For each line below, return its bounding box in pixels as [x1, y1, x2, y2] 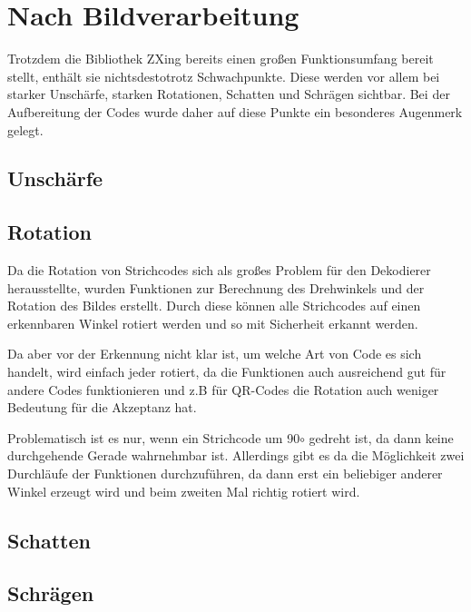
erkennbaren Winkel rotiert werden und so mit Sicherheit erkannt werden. [7, 313, 418, 332]
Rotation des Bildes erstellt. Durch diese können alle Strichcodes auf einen [7, 296, 421, 315]
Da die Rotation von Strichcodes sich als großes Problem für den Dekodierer [7, 261, 431, 280]
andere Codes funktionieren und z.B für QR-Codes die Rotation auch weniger [7, 380, 439, 399]
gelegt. [7, 120, 44, 139]
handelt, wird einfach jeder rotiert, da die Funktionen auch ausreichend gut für [7, 362, 446, 381]
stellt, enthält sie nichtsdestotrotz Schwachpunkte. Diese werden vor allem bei [7, 66, 440, 85]
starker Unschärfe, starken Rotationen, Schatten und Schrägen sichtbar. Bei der [7, 84, 450, 104]
